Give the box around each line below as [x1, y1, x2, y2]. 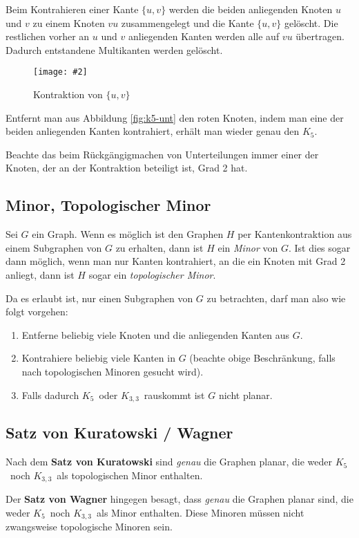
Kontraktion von [33, 87, 103, 102]
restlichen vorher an [6, 29, 90, 44]
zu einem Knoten [32, 15, 105, 30]
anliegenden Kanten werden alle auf [128, 29, 280, 44]
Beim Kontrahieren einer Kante [6, 2, 139, 16]
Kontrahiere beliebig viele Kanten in [21, 351, 175, 365]
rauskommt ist [144, 387, 205, 402]
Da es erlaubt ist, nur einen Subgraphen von [6, 290, 193, 305]
